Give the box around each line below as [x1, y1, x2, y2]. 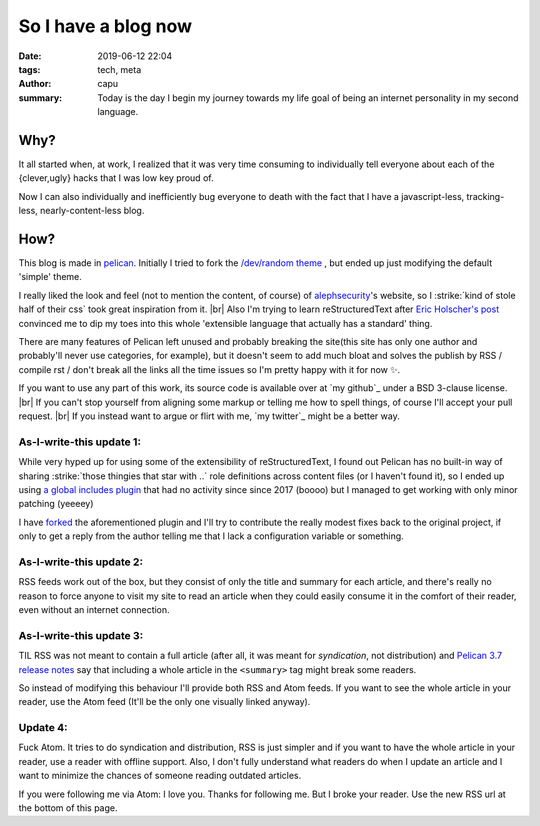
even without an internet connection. [18, 604, 170, 616]
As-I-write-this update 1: [18, 435, 142, 449]
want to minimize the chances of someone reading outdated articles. [18, 770, 302, 782]
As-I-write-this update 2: [18, 555, 144, 569]
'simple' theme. [18, 271, 82, 283]
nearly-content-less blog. [40, 205, 145, 217]
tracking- [466, 190, 505, 202]
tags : [18, 63, 41, 75]
